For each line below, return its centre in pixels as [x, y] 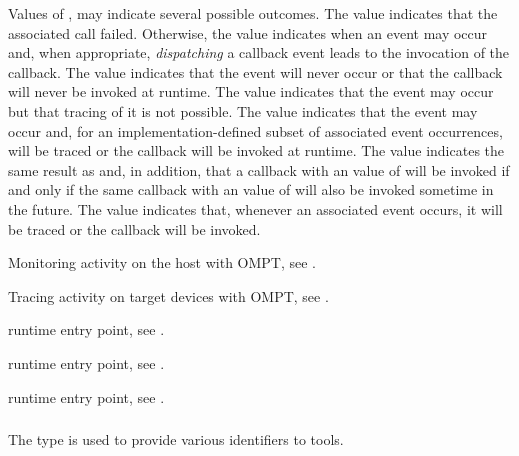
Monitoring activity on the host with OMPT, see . [162, 262]
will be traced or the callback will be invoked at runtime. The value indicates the [256, 150]
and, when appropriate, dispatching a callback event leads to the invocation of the [259, 52]
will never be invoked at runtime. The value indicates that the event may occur [251, 91]
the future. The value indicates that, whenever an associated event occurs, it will [255, 208]
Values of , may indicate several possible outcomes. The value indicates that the [253, 13]
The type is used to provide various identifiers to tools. [176, 439]
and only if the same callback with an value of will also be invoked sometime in [251, 189]
